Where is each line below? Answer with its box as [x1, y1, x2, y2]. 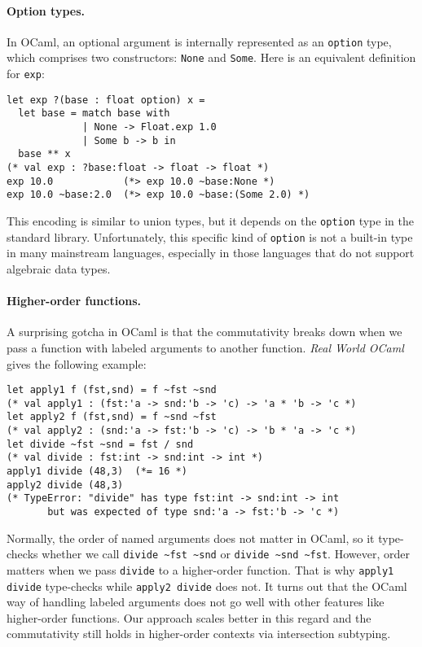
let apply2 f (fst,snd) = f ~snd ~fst [7, 411, 217, 423]
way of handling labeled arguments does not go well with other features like [7, 593, 385, 610]
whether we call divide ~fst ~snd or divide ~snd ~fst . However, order [42, 545, 410, 562]
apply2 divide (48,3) [7, 479, 124, 491]
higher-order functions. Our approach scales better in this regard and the [7, 609, 371, 626]
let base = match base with [18, 107, 170, 120]
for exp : [7, 65, 45, 82]
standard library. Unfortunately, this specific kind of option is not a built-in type [7, 228, 413, 245]
